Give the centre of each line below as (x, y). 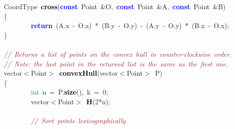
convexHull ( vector (88, 73)
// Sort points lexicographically (78, 121)
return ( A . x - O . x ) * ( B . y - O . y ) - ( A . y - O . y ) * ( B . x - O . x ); (130, 25)
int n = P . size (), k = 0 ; (70, 92)
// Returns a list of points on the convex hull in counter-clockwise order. (118, 54)
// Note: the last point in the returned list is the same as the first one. (116, 63)
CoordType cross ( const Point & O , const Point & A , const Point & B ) (115, 6)
